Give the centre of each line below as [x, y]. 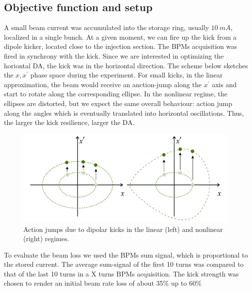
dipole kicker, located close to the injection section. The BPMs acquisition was [121, 46]
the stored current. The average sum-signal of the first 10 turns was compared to [124, 264]
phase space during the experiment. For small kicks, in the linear [126, 75]
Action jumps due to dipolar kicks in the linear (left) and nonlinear [123, 229]
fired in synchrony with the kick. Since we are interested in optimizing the [114, 55]
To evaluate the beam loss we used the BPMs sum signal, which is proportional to [126, 254]
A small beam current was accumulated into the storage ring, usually [107, 27]
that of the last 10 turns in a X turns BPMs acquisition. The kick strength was [121, 273]
